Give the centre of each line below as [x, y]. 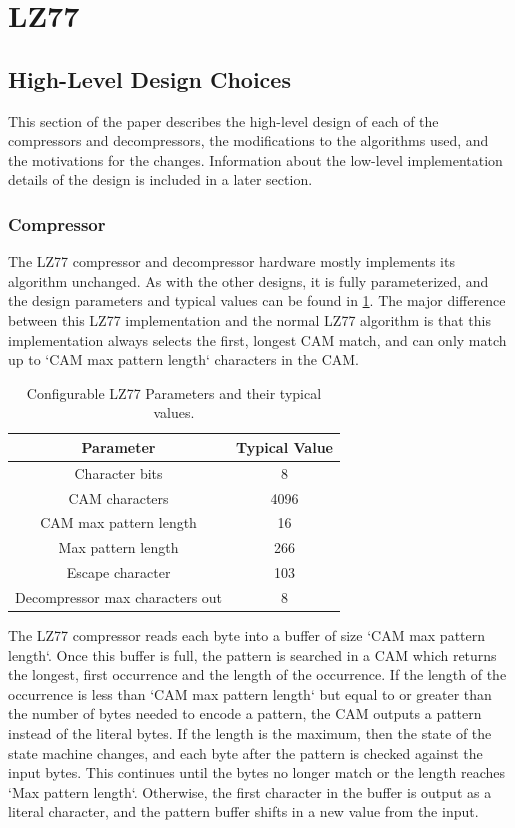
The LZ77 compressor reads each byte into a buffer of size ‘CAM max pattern [247, 635]
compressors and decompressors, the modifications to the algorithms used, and [248, 140]
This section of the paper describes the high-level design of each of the [223, 120]
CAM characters [118, 497]
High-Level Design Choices [149, 78]
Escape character [118, 572]
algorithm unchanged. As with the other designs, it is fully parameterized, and [248, 280]
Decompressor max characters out [119, 596]
